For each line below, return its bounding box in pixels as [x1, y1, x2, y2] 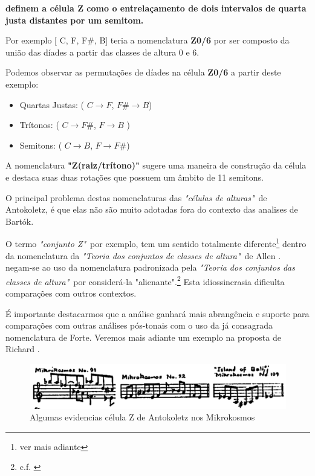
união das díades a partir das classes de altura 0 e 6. [5, 45, 200, 58]
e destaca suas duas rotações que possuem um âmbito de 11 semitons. [5, 170, 264, 183]
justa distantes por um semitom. [5, 13, 144, 26]
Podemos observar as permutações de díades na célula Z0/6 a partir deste [5, 66, 281, 79]
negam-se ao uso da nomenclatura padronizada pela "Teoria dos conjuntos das [5, 261, 295, 274]
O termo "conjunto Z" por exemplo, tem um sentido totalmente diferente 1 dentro [5, 236, 307, 249]
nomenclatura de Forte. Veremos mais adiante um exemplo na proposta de [5, 330, 281, 343]
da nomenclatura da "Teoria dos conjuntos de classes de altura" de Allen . [5, 249, 281, 262]
